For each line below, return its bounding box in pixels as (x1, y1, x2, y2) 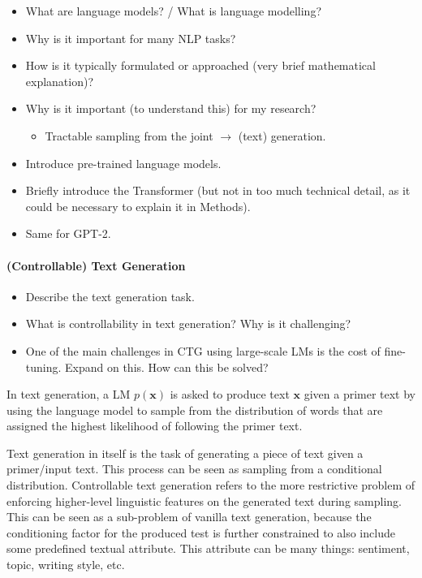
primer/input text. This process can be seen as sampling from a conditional (6, 460, 382, 477)
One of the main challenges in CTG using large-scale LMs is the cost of (25, 342, 381, 359)
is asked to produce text (170, 386, 290, 403)
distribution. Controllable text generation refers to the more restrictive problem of (6, 477, 416, 494)
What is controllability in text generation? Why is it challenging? (25, 315, 351, 332)
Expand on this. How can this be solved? (65, 358, 269, 375)
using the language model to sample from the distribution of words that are (6, 401, 383, 418)
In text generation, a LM (6, 386, 131, 403)
